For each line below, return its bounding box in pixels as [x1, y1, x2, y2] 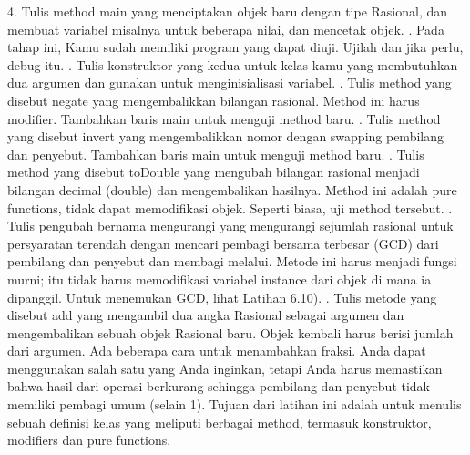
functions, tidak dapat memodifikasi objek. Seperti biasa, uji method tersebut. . [7, 198, 453, 217]
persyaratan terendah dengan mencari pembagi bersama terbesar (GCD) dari [7, 233, 439, 253]
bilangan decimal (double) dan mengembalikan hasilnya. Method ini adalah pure [7, 180, 457, 199]
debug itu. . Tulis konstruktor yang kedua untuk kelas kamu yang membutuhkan [7, 55, 458, 74]
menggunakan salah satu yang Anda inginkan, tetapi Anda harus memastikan [7, 358, 443, 377]
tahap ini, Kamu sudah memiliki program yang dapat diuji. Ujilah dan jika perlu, [7, 37, 464, 57]
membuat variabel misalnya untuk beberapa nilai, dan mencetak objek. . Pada [7, 19, 444, 38]
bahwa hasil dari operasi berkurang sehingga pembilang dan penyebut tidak [7, 377, 431, 396]
